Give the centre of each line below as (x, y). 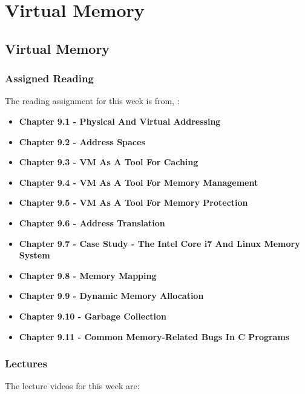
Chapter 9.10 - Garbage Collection (93, 316)
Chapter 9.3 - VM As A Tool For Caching (109, 162)
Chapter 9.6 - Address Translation (92, 222)
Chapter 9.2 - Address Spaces (82, 141)
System (34, 255)
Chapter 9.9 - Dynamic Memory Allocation (111, 296)
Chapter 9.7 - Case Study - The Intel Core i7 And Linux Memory (159, 243)
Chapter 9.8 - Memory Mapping (88, 275)
